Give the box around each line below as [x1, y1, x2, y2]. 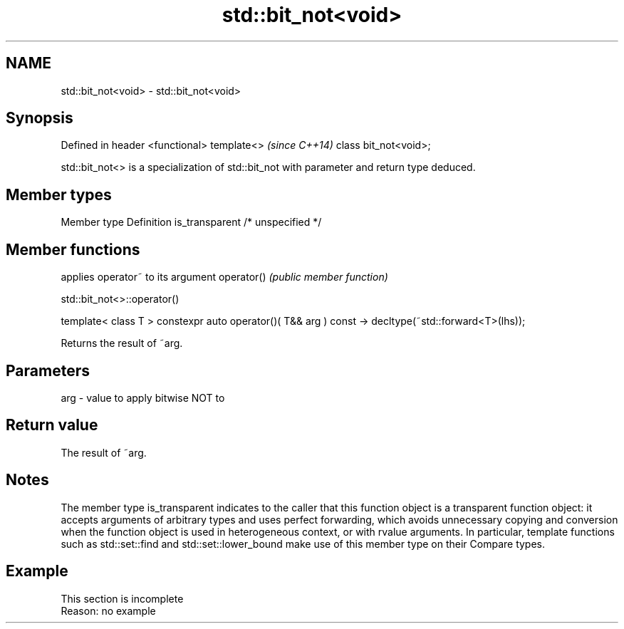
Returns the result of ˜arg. [61, 337, 183, 350]
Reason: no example [61, 604, 156, 617]
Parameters [6, 361, 90, 380]
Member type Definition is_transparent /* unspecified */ [61, 216, 322, 229]
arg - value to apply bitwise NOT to [61, 391, 225, 404]
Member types [6, 185, 112, 204]
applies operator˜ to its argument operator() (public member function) [61, 271, 388, 284]
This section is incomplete [61, 592, 184, 605]
